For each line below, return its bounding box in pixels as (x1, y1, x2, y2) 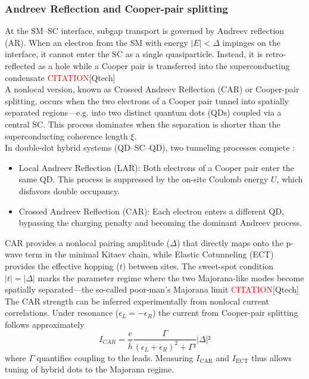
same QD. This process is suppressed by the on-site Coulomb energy (18, 173, 269, 185)
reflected (5, 60, 36, 72)
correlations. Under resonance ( (5, 306, 119, 319)
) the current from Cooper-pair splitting (152, 306, 298, 319)
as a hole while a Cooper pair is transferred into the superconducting (38, 60, 290, 72)
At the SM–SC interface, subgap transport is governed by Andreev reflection (5, 24, 285, 37)
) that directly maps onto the (176, 236, 283, 248)
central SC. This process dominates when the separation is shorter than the (5, 117, 280, 130)
